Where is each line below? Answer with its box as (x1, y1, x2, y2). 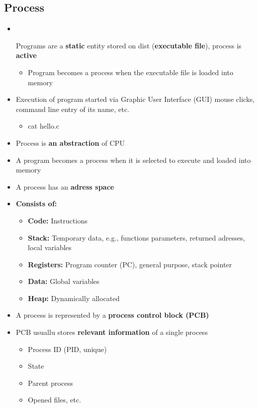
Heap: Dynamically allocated (28, 293, 120, 303)
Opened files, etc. (28, 394, 81, 405)
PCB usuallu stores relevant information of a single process (16, 327, 208, 337)
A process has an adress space (16, 181, 114, 192)
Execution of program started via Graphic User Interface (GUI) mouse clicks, (16, 94, 254, 104)
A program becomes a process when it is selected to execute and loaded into (16, 154, 251, 165)
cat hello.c (28, 121, 59, 131)
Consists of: (16, 198, 57, 209)
